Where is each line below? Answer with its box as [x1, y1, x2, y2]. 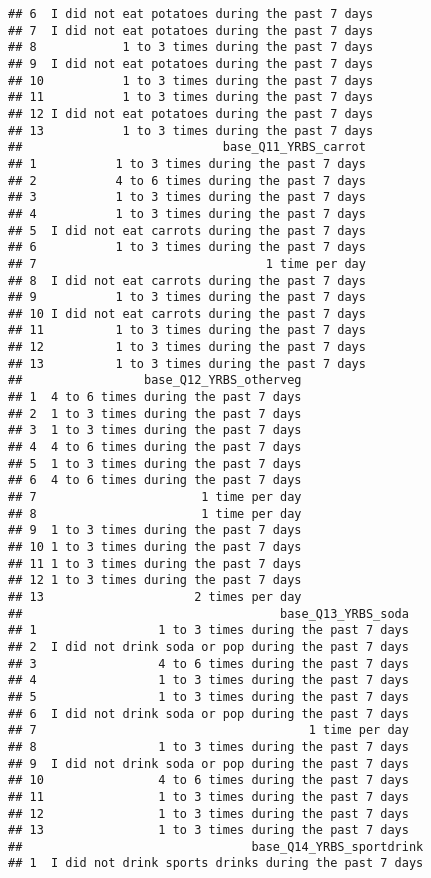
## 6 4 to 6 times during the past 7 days [8, 473, 302, 488]
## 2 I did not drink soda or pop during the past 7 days [8, 639, 409, 654]
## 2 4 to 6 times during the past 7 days [8, 173, 366, 188]
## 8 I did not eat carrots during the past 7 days [8, 273, 366, 288]
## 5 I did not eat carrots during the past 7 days [8, 223, 366, 238]
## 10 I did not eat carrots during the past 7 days [8, 306, 366, 321]
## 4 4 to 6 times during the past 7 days [8, 440, 302, 455]
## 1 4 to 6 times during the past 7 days [8, 390, 302, 405]
